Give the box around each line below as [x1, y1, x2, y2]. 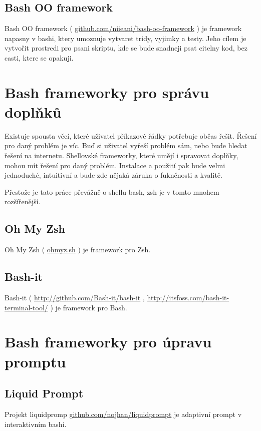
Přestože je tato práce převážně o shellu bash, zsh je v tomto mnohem [5, 186, 219, 197]
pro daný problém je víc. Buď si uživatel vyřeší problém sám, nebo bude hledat [5, 140, 247, 151]
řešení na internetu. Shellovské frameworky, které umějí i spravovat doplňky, [5, 150, 238, 161]
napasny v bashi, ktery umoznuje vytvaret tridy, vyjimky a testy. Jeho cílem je [5, 33, 246, 43]
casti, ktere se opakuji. [5, 52, 74, 63]
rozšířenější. [5, 196, 41, 207]
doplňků [5, 101, 62, 122]
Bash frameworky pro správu [5, 82, 209, 102]
